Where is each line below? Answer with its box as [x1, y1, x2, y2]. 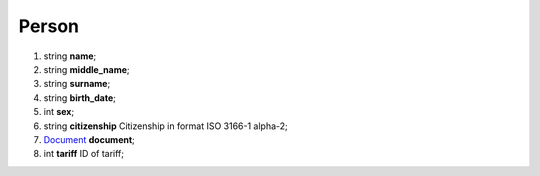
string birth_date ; [43, 91, 117, 104]
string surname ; [43, 78, 111, 90]
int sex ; [43, 106, 75, 118]
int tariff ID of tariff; [43, 148, 125, 160]
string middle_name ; [43, 63, 130, 75]
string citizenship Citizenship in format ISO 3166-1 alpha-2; [43, 120, 289, 132]
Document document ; [43, 133, 135, 145]
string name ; [43, 50, 97, 62]
